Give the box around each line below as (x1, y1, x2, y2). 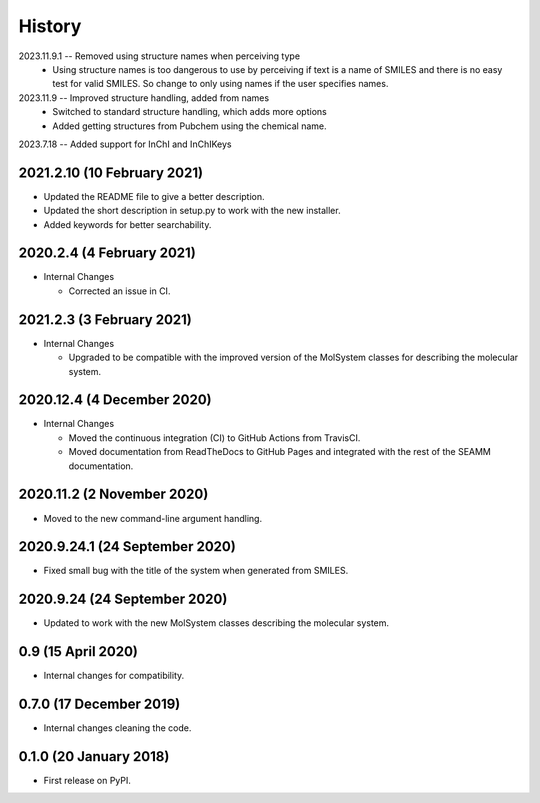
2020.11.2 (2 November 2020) (18, 486, 209, 503)
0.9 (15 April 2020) (18, 643, 139, 660)
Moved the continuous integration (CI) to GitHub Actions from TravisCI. (68, 431, 361, 444)
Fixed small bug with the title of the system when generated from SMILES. (43, 565, 349, 577)
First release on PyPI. (43, 775, 132, 787)
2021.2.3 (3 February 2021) (18, 311, 192, 328)
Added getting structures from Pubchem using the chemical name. (52, 120, 327, 132)
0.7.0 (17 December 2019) (18, 696, 181, 713)
